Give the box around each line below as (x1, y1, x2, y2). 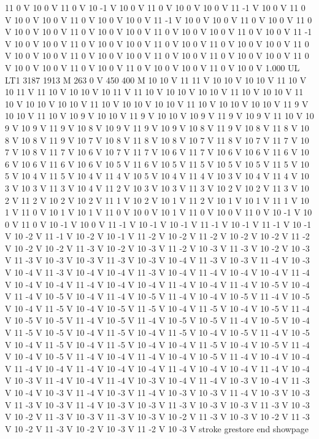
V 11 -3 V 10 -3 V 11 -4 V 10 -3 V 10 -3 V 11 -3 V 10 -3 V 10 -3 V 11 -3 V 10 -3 (5, 398, 310, 411)
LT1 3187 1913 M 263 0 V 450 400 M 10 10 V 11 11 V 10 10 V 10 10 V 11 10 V (5, 73, 307, 86)
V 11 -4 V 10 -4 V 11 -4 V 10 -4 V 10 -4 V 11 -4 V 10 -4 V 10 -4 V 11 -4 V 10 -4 (5, 362, 310, 375)
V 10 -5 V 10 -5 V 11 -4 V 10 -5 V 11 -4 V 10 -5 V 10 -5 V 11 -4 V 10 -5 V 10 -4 (5, 314, 310, 327)
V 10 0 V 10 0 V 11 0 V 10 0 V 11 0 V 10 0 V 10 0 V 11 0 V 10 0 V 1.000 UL (5, 61, 300, 74)
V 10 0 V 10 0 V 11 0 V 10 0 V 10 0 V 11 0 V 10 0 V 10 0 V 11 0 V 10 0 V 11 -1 (5, 25, 312, 38)
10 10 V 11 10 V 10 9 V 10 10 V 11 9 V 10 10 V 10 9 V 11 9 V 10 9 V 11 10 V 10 (5, 109, 314, 122)
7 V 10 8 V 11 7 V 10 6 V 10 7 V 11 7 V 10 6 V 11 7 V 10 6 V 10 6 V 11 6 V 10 (5, 146, 309, 158)
